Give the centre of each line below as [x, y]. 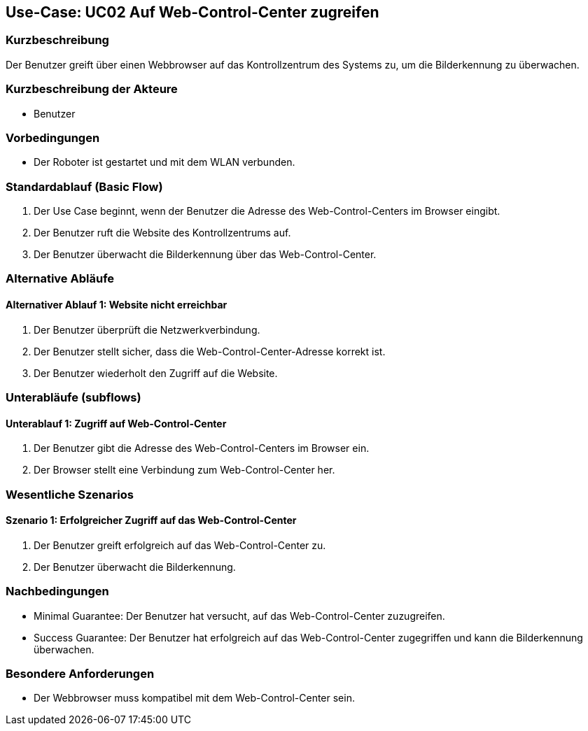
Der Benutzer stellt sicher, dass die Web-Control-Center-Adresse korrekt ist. [210, 351]
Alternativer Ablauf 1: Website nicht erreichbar [117, 305]
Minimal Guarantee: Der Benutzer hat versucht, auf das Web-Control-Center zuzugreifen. [239, 616]
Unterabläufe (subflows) [73, 398]
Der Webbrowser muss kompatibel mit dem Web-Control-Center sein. [194, 698]
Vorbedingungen [53, 137]
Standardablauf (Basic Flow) [84, 186]
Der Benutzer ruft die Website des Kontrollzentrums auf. [162, 233]
